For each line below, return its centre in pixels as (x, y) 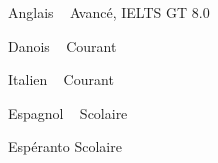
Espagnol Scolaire (68, 112)
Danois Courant (62, 45)
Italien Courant (61, 79)
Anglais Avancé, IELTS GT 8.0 (109, 12)
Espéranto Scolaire (65, 146)
